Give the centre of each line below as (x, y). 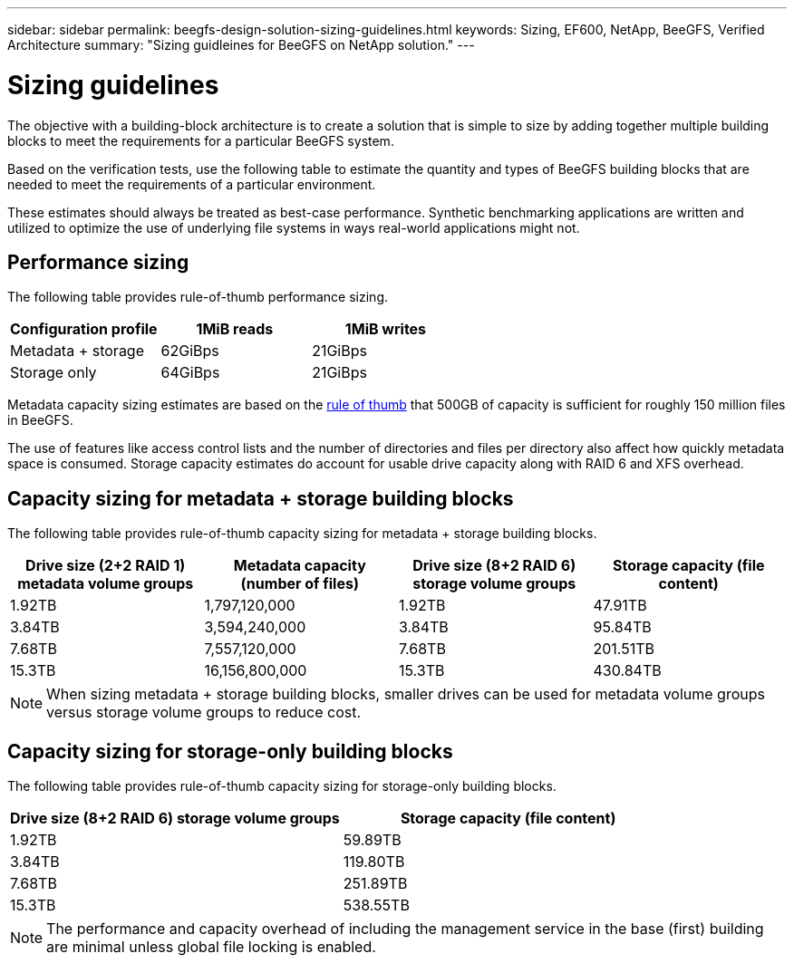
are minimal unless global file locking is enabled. (211, 947)
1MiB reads (235, 329)
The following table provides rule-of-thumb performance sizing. (198, 297)
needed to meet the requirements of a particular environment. (192, 184)
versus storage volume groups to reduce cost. (204, 713)
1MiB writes (386, 329)
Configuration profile (84, 329)
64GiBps (190, 373)
